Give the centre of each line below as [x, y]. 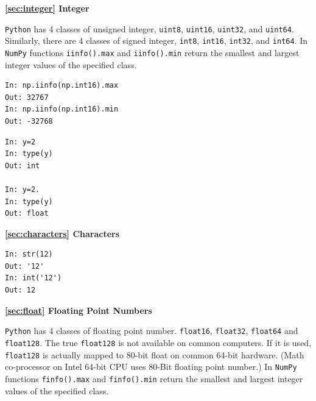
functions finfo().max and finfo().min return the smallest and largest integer [154, 378]
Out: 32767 [27, 97]
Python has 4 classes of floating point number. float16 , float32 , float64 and [152, 331]
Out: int [23, 165]
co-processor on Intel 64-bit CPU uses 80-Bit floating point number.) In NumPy [151, 367]
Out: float [27, 214]
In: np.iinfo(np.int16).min [62, 109]
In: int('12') [33, 278]
